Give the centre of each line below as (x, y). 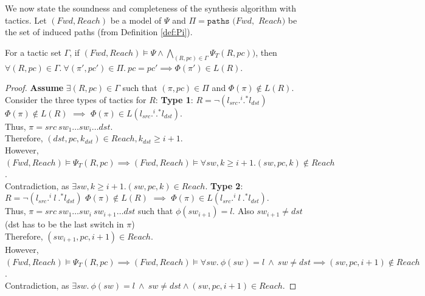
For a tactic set (33, 52)
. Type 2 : (224, 185)
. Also (243, 211)
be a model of (136, 20)
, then (266, 52)
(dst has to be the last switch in (64, 224)
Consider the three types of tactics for (76, 99)
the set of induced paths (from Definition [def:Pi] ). (99, 32)
